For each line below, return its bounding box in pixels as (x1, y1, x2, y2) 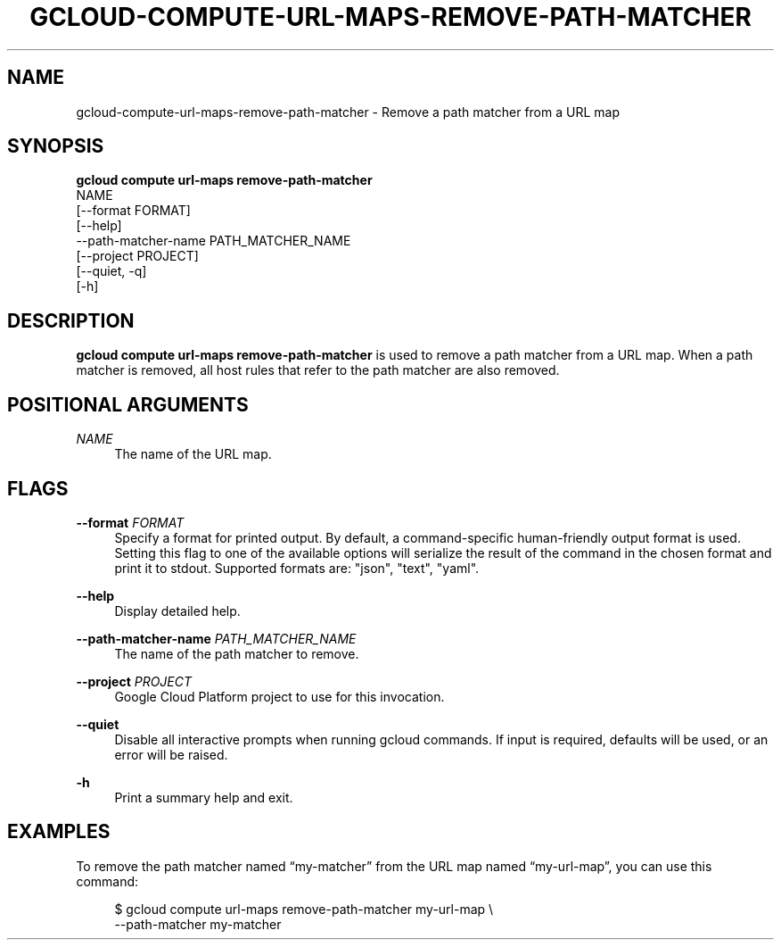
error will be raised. (114, 746, 228, 762)
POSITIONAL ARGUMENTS (7, 393, 249, 416)
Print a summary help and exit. (114, 789, 293, 805)
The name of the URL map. (114, 446, 272, 462)
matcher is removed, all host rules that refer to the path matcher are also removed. (76, 362, 560, 378)
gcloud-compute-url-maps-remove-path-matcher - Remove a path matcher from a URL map (76, 104, 620, 120)
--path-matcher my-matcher (114, 916, 282, 932)
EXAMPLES (7, 820, 111, 843)
